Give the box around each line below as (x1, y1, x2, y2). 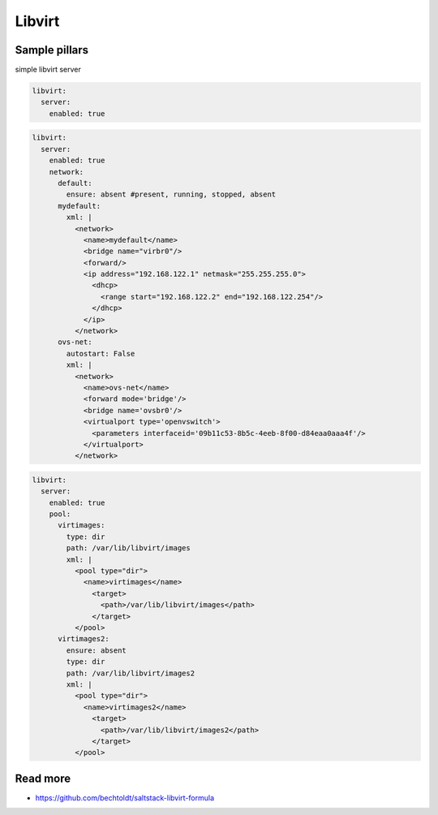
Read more (15, 771, 71, 785)
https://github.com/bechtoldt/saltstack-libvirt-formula (35, 792, 215, 803)
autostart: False (66, 349, 135, 358)
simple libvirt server (15, 65, 81, 75)
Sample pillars (15, 43, 89, 57)
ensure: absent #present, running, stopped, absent (66, 190, 277, 199)
